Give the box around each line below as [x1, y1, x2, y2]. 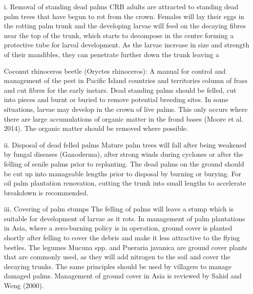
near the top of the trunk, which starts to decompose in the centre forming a [4, 30, 234, 40]
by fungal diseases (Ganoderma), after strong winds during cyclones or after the [4, 149, 243, 159]
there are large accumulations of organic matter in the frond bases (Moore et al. [4, 113, 244, 124]
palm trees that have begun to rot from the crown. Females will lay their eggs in [4, 11, 245, 21]
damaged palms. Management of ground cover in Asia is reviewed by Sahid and [4, 271, 242, 281]
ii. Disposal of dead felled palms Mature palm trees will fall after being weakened [4, 139, 247, 149]
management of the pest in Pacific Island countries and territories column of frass [4, 75, 248, 85]
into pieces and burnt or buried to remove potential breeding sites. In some [4, 94, 229, 105]
